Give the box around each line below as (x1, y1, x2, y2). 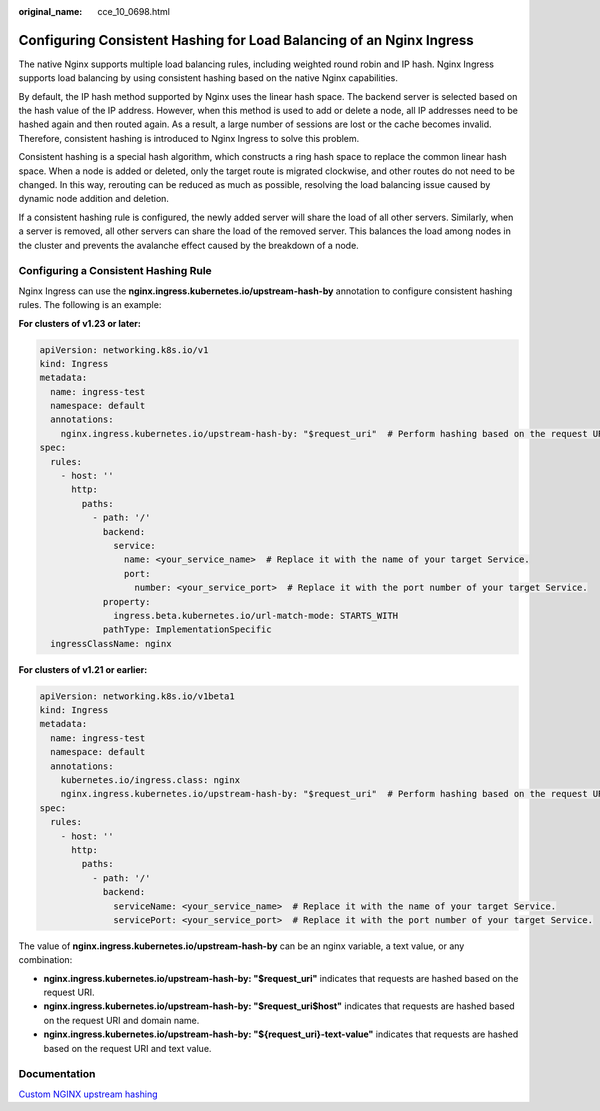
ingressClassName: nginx (50, 638, 172, 649)
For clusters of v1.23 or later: (18, 317, 142, 329)
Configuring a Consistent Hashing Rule (18, 264, 212, 278)
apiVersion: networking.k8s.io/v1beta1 (39, 690, 235, 702)
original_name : (18, 6, 83, 17)
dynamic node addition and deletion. (18, 193, 170, 205)
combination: (18, 954, 73, 966)
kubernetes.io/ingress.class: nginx (60, 775, 240, 786)
